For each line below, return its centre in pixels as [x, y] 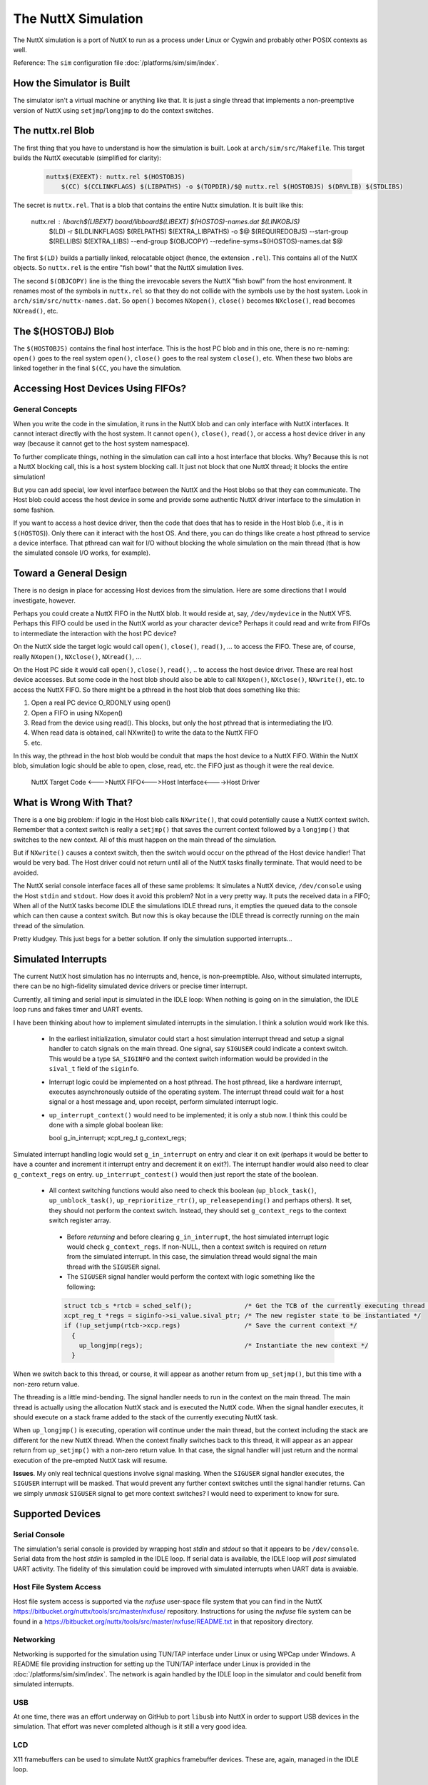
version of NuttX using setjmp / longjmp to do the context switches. [113, 110]
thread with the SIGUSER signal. [113, 1267]
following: [81, 1287]
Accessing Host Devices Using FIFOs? [100, 389]
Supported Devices [57, 1514]
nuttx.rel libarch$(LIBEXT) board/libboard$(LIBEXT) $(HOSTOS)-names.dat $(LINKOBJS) [165, 221]
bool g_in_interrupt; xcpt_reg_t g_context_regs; [118, 1138]
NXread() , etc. [36, 311]
